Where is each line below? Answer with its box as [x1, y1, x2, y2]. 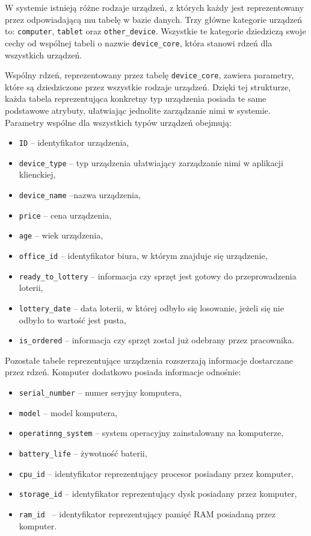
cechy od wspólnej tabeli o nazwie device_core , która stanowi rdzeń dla [5, 36, 273, 49]
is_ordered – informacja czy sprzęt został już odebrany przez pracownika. [19, 334, 295, 346]
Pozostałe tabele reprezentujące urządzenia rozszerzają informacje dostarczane [5, 354, 294, 366]
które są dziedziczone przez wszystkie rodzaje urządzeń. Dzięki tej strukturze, [5, 80, 291, 93]
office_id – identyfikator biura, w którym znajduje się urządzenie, [19, 249, 268, 261]
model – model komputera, [19, 406, 117, 419]
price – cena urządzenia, [19, 208, 112, 221]
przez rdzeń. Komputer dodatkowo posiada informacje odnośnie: [5, 366, 241, 378]
